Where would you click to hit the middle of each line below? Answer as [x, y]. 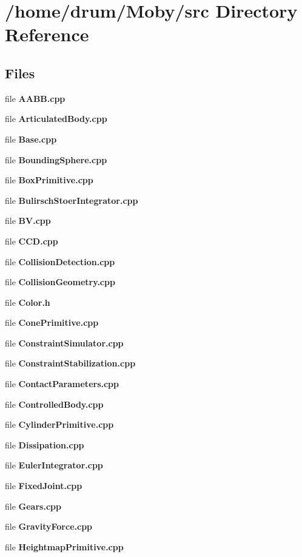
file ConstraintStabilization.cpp [70, 363]
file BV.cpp [28, 221]
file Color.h [28, 302]
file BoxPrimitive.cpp [49, 180]
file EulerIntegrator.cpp [54, 465]
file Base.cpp [31, 139]
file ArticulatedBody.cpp [56, 119]
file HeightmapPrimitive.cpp [64, 546]
